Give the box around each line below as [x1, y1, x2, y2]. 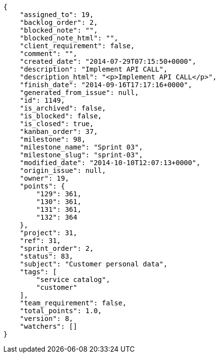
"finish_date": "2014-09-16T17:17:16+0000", [19, 81, 192, 89]
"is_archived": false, [19, 104, 106, 112]
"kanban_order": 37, [19, 128, 98, 135]
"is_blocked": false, [19, 112, 102, 120]
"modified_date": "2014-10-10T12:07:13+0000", [19, 159, 201, 167]
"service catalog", [36, 276, 110, 283]
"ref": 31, [19, 237, 61, 244]
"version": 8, [19, 315, 73, 322]
